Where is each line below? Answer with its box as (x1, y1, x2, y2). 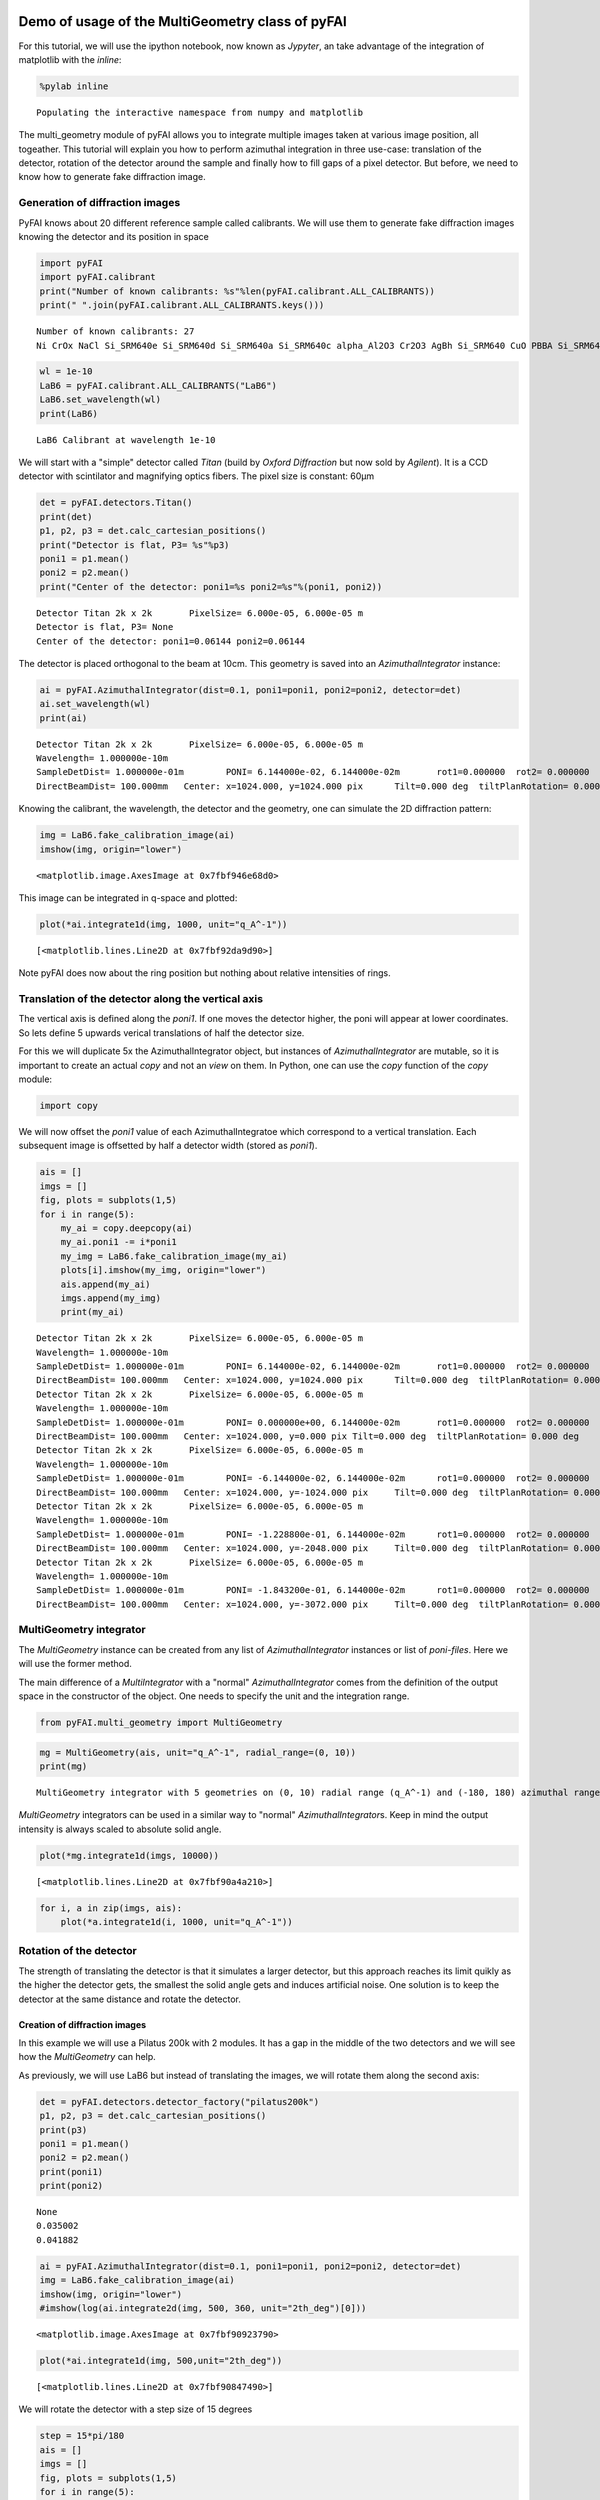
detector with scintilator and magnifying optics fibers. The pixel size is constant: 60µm (18, 470, 375, 482)
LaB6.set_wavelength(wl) (39, 394, 162, 405)
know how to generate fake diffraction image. (18, 171, 207, 183)
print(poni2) (39, 2180, 104, 2192)
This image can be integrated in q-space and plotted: (18, 891, 238, 904)
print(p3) (39, 2124, 88, 2135)
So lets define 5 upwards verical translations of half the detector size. (18, 1026, 305, 1039)
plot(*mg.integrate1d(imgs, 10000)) (39, 1850, 220, 1861)
